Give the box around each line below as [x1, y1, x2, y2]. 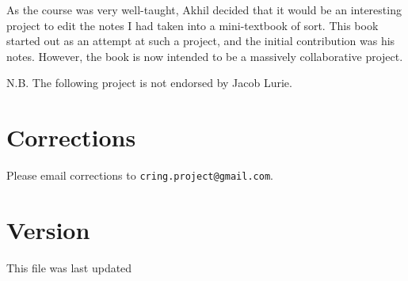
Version [6, 213, 90, 245]
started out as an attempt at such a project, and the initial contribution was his [6, 32, 395, 49]
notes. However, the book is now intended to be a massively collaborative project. [6, 47, 403, 64]
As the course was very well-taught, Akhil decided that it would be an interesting [6, 2, 402, 17]
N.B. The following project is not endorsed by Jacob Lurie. [6, 74, 292, 91]
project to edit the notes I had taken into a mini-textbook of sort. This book [6, 17, 379, 33]
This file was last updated [6, 259, 132, 275]
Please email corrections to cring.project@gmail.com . [6, 167, 273, 184]
